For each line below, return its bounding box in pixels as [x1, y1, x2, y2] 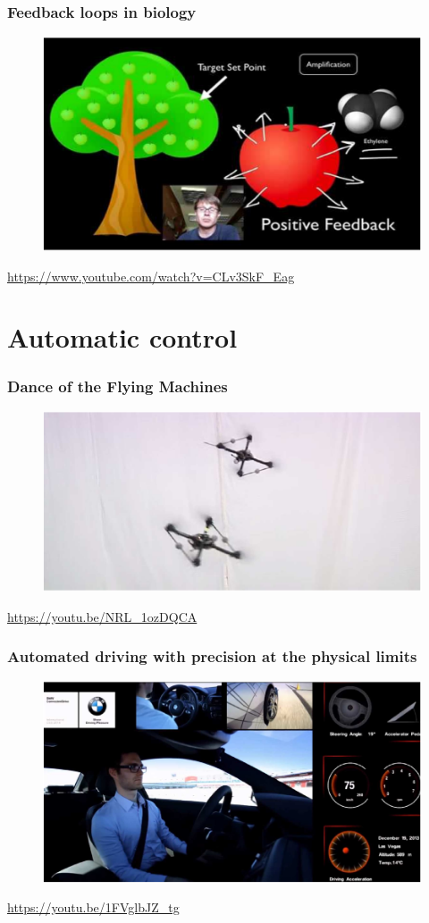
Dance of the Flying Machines [7, 374, 228, 397]
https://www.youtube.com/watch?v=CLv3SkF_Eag [7, 266, 295, 285]
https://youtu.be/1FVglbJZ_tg [7, 898, 180, 917]
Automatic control [7, 319, 238, 356]
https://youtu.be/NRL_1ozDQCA [7, 607, 198, 625]
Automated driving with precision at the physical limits [7, 645, 417, 667]
